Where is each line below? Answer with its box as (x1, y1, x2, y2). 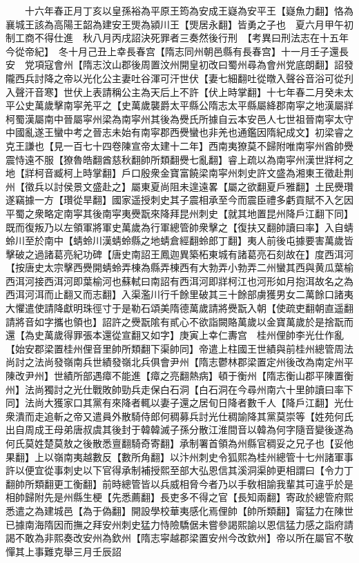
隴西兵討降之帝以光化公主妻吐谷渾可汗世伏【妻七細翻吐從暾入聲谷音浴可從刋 (6, 70, 353, 85)
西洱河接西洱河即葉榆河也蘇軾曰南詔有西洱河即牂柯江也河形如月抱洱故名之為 (6, 273, 353, 288)
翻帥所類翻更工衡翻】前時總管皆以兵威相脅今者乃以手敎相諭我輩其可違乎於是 (6, 476, 353, 491)
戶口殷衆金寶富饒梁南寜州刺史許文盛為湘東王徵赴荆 (121, 166, 353, 180)
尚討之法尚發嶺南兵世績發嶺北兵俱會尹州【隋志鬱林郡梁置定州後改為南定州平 (6, 355, 353, 369)
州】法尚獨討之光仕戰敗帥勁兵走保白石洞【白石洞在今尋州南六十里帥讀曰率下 (6, 382, 353, 396)
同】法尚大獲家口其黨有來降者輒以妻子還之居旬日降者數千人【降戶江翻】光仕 (6, 395, 353, 410)
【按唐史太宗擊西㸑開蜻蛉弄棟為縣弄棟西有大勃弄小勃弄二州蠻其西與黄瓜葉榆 (6, 260, 353, 275)
